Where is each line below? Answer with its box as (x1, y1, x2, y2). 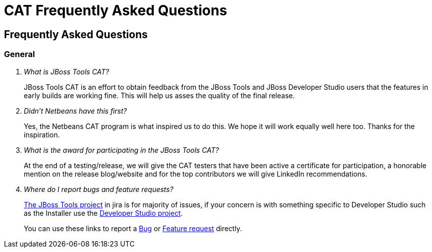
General (4, 49, 35, 60)
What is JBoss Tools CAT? (24, 67, 109, 76)
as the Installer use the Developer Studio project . (24, 208, 183, 217)
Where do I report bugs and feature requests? (24, 185, 173, 193)
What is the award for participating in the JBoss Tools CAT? (24, 145, 219, 154)
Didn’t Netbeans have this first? (24, 106, 127, 115)
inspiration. (24, 130, 60, 139)
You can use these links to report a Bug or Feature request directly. (24, 224, 242, 233)
